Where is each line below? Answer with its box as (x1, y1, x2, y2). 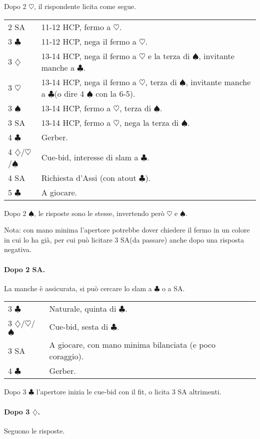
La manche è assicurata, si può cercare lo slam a (4, 283, 152, 293)
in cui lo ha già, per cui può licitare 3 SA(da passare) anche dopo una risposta (4, 234, 244, 245)
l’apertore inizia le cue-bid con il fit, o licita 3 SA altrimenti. (36, 386, 221, 397)
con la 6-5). (95, 87, 135, 99)
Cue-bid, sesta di (49, 321, 108, 333)
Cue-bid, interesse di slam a (41, 151, 138, 163)
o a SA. (161, 283, 185, 293)
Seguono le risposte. (4, 425, 65, 435)
